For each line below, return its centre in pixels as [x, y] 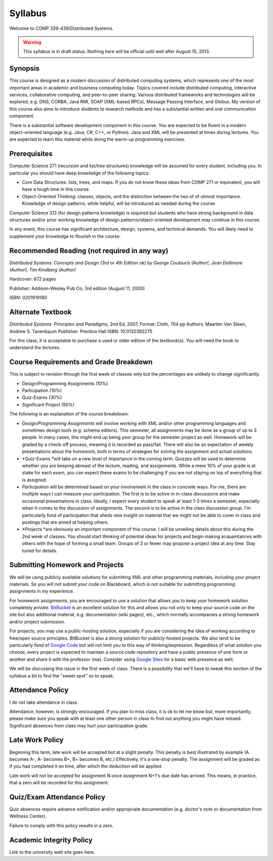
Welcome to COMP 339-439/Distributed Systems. [61, 28]
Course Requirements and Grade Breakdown [81, 362]
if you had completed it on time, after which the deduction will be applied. [86, 766]
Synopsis [25, 69]
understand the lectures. [35, 348]
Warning [32, 42]
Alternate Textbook [40, 312]
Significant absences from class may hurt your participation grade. [79, 726]
